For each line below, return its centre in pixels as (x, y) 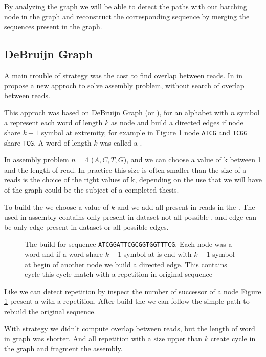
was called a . (121, 142)
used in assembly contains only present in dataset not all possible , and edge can (130, 217)
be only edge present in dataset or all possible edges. (86, 227)
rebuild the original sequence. (50, 311)
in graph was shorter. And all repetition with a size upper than (103, 338)
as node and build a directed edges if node (177, 122)
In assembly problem (37, 160)
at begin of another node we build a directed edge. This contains (126, 264)
